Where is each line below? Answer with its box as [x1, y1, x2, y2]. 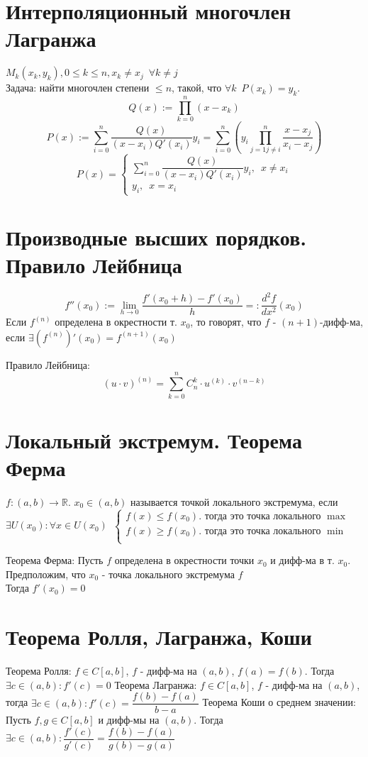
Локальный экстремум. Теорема [6, 425, 302, 454]
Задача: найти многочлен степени [6, 80, 150, 95]
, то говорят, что [190, 314, 262, 329]
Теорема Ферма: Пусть [6, 553, 104, 568]
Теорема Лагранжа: [114, 677, 197, 692]
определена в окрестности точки [114, 553, 255, 568]
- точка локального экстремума [101, 566, 235, 581]
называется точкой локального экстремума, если [130, 494, 338, 509]
